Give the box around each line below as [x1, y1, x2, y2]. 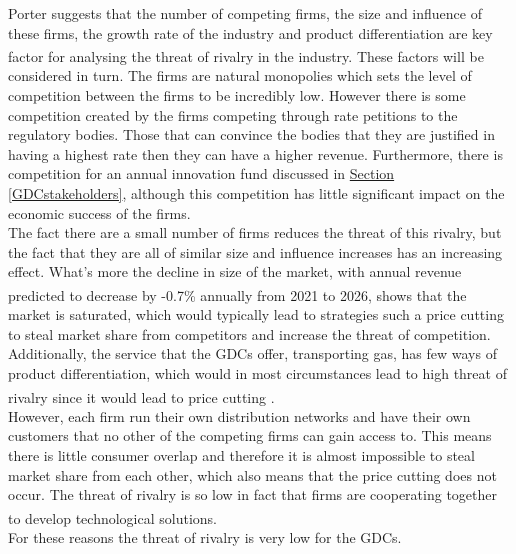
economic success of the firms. [8, 202, 191, 223]
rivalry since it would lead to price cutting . [8, 386, 275, 407]
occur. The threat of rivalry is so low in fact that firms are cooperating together [8, 484, 497, 505]
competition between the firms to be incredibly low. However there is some [8, 85, 466, 106]
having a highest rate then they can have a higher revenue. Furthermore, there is [8, 143, 503, 164]
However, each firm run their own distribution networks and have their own [8, 405, 471, 426]
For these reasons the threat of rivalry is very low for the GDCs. [8, 527, 402, 548]
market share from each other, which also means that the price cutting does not [8, 464, 497, 485]
